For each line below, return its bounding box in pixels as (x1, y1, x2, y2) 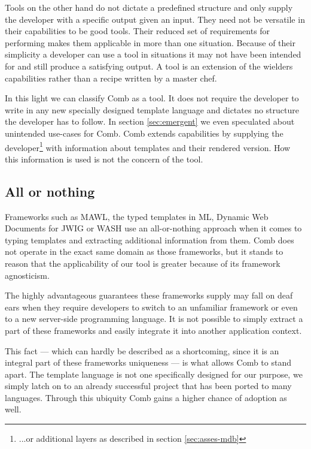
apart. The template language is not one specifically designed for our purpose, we (5, 367, 303, 380)
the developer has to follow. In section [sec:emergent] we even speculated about (5, 115, 295, 128)
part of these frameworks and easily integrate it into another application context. (5, 324, 302, 336)
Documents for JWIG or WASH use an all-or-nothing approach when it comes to (5, 222, 302, 234)
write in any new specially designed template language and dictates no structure (5, 103, 299, 116)
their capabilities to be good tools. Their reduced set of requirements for (5, 25, 270, 37)
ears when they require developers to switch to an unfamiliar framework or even (5, 300, 298, 313)
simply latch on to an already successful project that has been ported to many (5, 379, 292, 392)
